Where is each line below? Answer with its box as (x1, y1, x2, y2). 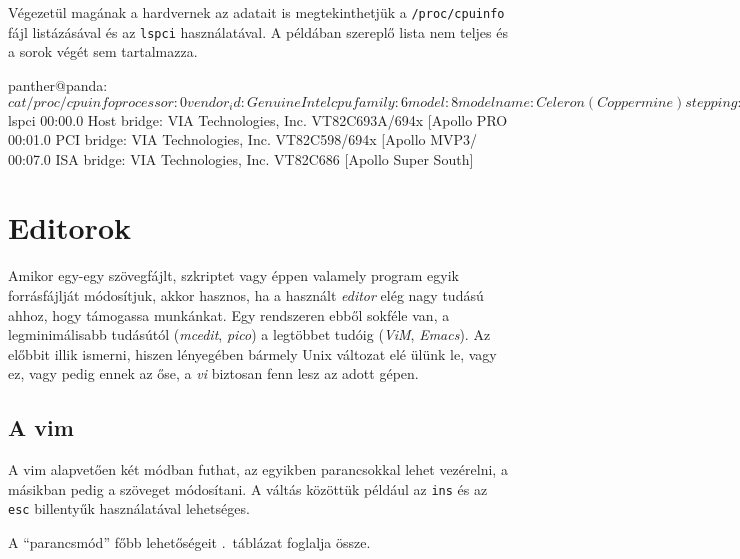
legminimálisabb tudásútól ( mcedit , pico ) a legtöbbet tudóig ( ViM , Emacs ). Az (8, 324, 491, 345)
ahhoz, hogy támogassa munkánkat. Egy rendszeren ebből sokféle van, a (8, 304, 450, 325)
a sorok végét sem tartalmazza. (8, 41, 198, 62)
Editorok (8, 207, 131, 248)
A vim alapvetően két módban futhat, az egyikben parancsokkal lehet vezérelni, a (8, 459, 508, 480)
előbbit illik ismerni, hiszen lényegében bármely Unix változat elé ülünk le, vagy (8, 343, 497, 364)
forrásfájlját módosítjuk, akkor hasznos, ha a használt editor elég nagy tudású (8, 285, 484, 305)
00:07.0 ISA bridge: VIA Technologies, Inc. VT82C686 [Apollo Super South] (8, 148, 474, 169)
